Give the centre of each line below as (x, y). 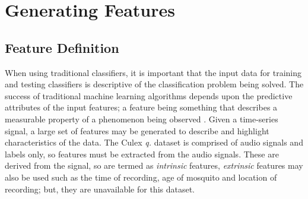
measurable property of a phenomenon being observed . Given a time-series (142, 119)
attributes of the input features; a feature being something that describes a (141, 107)
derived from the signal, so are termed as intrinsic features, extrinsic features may (154, 165)
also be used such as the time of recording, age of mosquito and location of (141, 177)
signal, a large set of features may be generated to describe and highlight (137, 130)
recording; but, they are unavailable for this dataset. (100, 189)
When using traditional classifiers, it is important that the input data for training (153, 72)
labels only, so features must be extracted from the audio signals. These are (142, 154)
